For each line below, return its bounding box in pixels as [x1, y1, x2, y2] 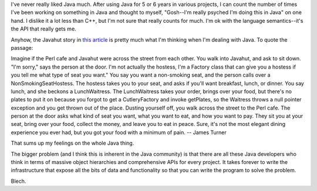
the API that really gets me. [11, 25, 76, 32]
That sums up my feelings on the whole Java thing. [11, 139, 134, 146]
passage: [11, 44, 33, 51]
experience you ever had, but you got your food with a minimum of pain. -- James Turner [11, 129, 227, 136]
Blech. [11, 178, 26, 185]
